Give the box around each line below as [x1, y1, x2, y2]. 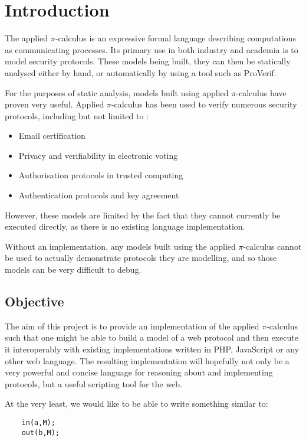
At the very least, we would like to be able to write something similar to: [5, 397, 268, 410]
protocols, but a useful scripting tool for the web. [5, 377, 182, 390]
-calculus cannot [243, 240, 302, 252]
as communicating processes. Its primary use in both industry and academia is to [5, 43, 298, 55]
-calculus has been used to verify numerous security [111, 98, 297, 110]
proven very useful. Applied [5, 98, 104, 110]
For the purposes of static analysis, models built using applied [5, 86, 229, 99]
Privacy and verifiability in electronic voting [18, 149, 178, 161]
